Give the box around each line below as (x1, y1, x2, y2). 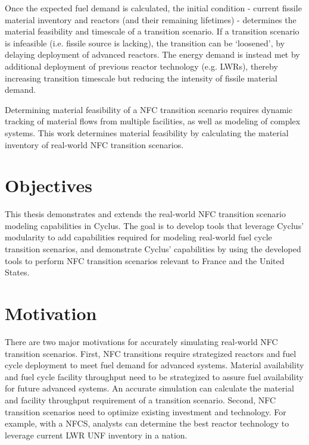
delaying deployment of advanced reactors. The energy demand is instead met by (5, 48, 300, 61)
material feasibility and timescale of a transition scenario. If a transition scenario (5, 25, 299, 37)
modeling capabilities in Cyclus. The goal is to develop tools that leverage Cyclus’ (5, 219, 304, 231)
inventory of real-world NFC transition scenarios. (5, 138, 184, 151)
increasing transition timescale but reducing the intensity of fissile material (5, 71, 277, 84)
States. (5, 266, 30, 278)
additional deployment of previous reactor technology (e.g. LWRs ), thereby (5, 59, 278, 72)
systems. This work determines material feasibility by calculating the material (5, 126, 289, 139)
